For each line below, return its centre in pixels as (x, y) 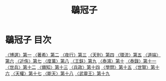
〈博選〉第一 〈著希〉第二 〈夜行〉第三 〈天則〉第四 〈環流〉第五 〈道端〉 (83, 55)
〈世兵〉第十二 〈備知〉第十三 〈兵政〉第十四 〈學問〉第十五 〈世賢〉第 (80, 67)
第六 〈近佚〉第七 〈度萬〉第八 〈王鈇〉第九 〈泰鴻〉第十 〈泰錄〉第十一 (81, 61)
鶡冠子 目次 (28, 40)
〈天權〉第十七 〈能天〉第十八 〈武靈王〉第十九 (60, 73)
